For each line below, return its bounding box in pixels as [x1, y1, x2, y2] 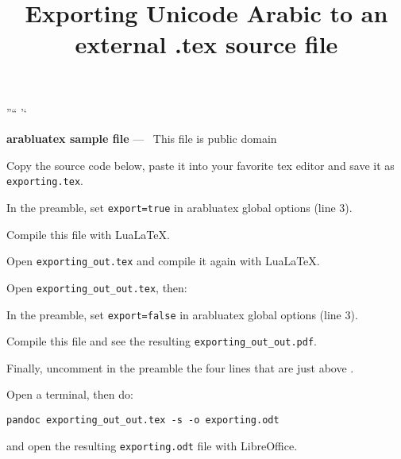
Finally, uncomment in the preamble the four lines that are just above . [6, 359, 354, 376]
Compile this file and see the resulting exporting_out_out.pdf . [6, 333, 317, 349]
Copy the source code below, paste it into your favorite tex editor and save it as [6, 156, 395, 173]
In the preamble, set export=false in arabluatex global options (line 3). [6, 306, 358, 322]
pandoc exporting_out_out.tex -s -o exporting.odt [6, 415, 280, 426]
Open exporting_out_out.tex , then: [6, 279, 187, 295]
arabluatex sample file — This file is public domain [6, 130, 277, 147]
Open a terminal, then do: [6, 386, 133, 403]
